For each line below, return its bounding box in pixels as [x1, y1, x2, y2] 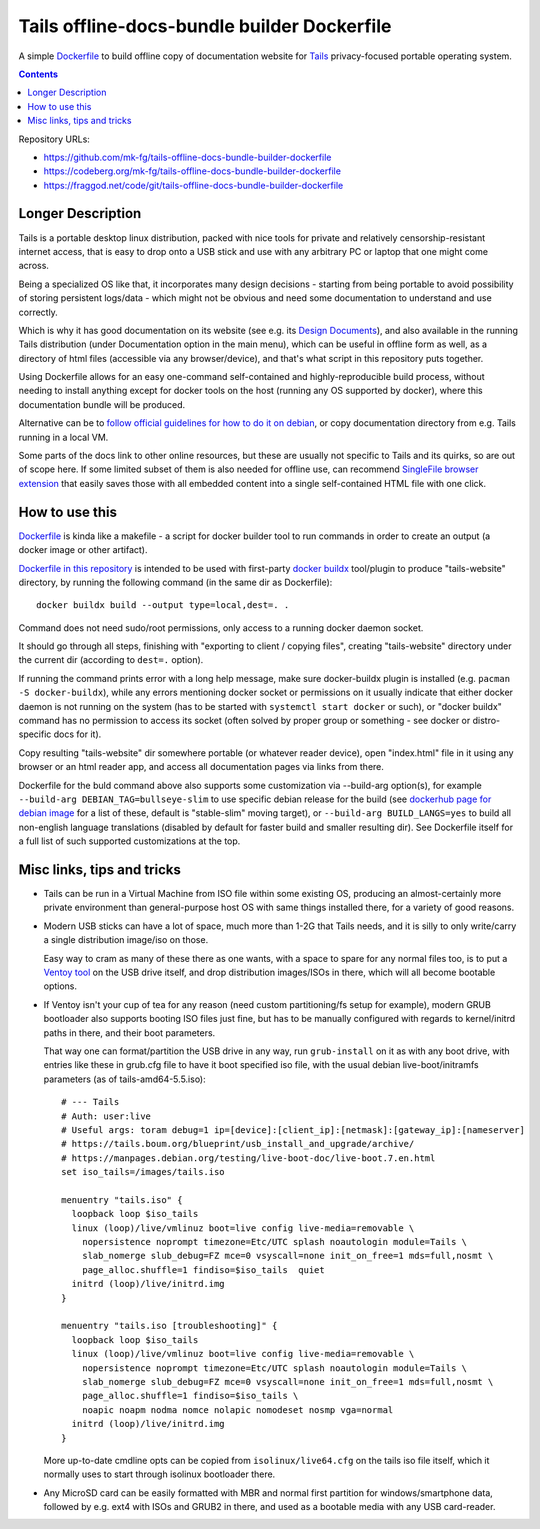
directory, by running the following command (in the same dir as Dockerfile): [18, 576, 333, 588]
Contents [18, 68, 59, 80]
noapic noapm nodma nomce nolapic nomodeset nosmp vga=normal [81, 1404, 394, 1415]
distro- [472, 715, 501, 727]
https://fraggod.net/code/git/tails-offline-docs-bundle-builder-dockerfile [43, 179, 344, 191]
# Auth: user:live [61, 1110, 152, 1122]
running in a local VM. [18, 431, 109, 443]
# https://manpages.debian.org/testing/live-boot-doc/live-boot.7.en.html [61, 1152, 436, 1164]
